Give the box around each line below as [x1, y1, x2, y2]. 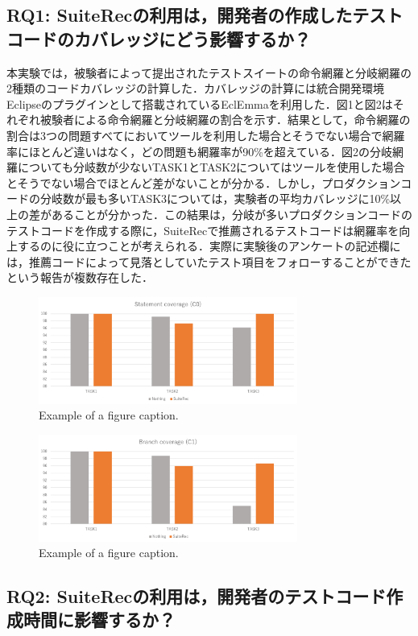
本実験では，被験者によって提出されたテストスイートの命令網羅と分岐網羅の [6, 64, 412, 81]
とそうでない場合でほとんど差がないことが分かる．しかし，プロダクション [6, 174, 401, 191]
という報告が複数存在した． [6, 269, 153, 286]
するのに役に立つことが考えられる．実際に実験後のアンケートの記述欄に [17, 237, 401, 254]
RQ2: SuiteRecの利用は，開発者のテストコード [6, 584, 387, 609]
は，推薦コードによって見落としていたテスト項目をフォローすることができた [6, 253, 412, 270]
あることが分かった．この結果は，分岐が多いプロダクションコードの [51, 205, 412, 222]
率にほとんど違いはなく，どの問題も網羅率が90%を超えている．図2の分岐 [6, 142, 393, 159]
